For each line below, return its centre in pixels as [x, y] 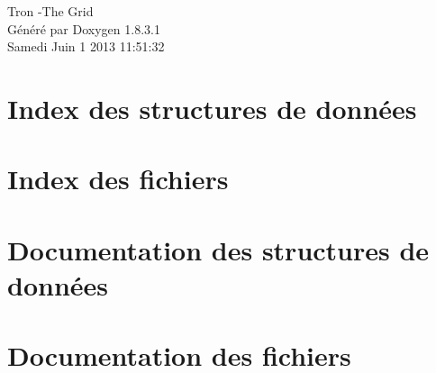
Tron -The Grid [50, 11]
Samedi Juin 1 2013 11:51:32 [86, 46]
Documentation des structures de [218, 249]
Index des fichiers [118, 179]
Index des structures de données [212, 108]
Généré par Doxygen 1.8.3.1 [84, 28]
